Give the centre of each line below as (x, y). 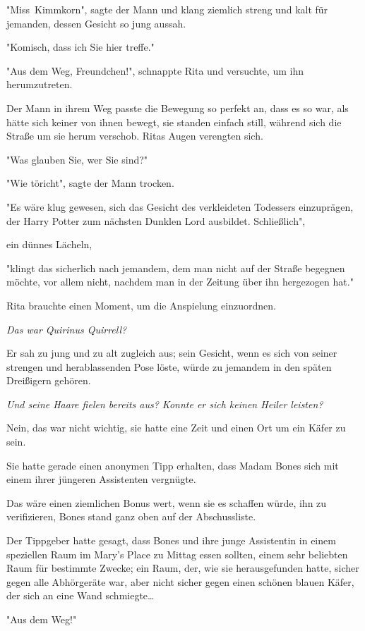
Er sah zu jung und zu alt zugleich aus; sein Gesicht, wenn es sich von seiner (172, 353)
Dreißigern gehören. (49, 380)
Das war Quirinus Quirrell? (67, 329)
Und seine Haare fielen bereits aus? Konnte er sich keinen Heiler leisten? (165, 404)
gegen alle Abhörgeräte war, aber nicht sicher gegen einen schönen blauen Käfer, (180, 581)
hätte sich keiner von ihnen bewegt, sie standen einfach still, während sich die (174, 122)
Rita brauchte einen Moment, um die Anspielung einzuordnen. (141, 305)
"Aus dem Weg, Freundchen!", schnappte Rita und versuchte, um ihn (155, 70)
